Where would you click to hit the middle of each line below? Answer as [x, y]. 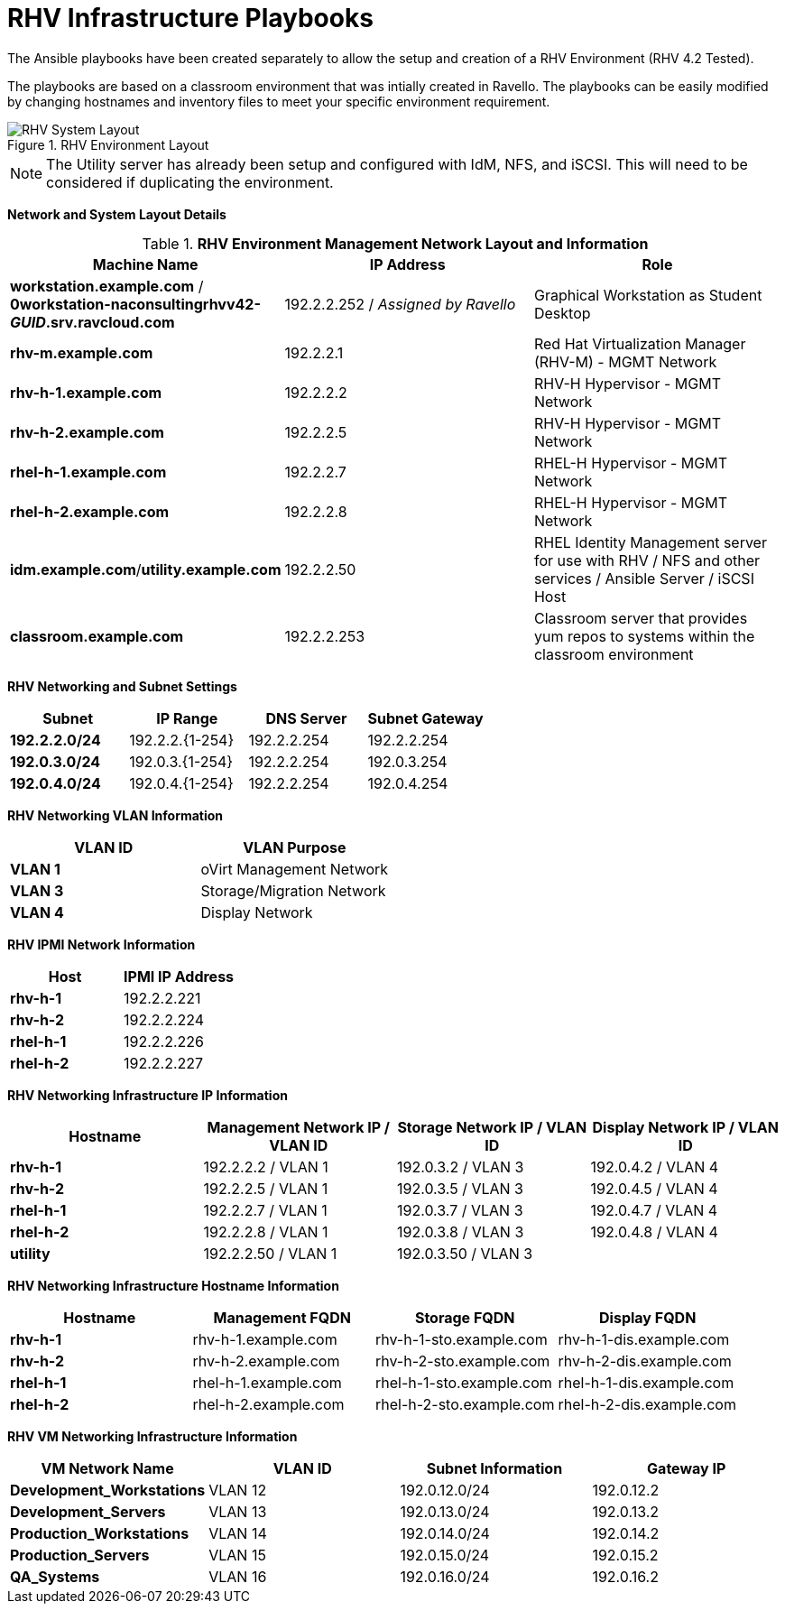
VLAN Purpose [295, 847]
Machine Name [145, 264]
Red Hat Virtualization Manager [640, 343]
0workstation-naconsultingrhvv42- [135, 304]
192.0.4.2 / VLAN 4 [655, 1167]
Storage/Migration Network [293, 890]
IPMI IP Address [179, 976]
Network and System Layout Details [117, 214]
